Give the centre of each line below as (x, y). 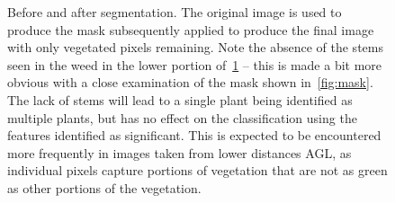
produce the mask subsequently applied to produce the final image (191, 29)
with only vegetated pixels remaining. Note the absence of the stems (195, 47)
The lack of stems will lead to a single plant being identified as (180, 99)
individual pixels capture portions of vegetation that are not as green (197, 170)
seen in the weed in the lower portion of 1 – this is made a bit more (195, 64)
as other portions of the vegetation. (104, 187)
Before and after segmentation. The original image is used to (175, 12)
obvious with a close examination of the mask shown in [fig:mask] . (190, 82)
